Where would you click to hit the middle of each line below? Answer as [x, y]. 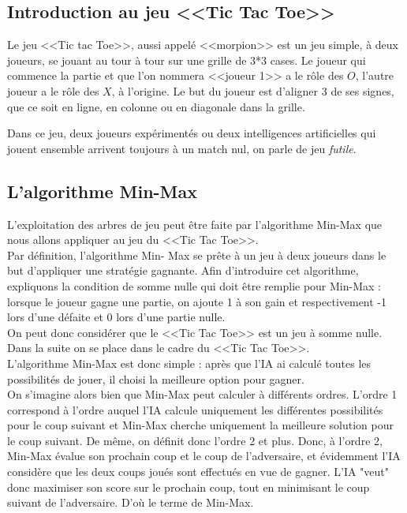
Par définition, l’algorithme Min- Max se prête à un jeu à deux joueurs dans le [197, 255]
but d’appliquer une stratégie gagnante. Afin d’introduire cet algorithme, [183, 270]
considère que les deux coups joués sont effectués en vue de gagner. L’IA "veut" [198, 472]
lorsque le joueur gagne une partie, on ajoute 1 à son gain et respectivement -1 [197, 301]
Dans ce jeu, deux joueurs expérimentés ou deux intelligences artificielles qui [192, 133]
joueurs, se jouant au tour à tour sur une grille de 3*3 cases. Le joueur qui [187, 60]
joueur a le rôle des [53, 90]
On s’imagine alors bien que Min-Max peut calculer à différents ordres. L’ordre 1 [202, 394]
